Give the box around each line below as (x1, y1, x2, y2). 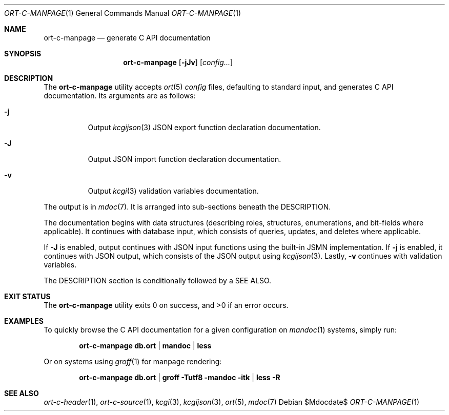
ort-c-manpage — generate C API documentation (44, 33, 211, 42)
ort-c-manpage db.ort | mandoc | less (79, 341, 212, 350)
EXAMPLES (4, 317, 44, 325)
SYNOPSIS (4, 49, 42, 58)
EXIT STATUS (4, 292, 51, 301)
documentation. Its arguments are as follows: (44, 91, 196, 100)
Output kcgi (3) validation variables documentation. (88, 186, 259, 195)
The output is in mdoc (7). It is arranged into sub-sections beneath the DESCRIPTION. (44, 202, 331, 211)
